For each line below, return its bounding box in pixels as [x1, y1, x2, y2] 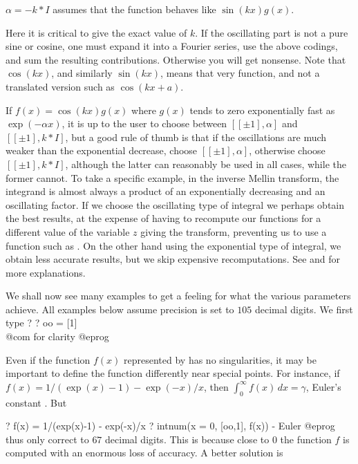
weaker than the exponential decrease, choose [6, 143, 198, 158]
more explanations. [6, 265, 86, 279]
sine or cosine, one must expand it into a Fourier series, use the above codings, [6, 39, 338, 53]
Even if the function [6, 352, 91, 366]
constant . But [6, 395, 67, 409]
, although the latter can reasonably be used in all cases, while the [65, 156, 346, 171]
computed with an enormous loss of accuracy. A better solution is [6, 445, 283, 460]
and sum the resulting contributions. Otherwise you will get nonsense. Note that [6, 52, 346, 66]
